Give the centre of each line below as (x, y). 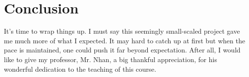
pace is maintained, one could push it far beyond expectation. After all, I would (122, 50)
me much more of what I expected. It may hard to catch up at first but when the (124, 40)
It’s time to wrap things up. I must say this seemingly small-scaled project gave (122, 31)
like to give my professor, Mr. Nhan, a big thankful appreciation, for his (110, 59)
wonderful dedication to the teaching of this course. (80, 69)
